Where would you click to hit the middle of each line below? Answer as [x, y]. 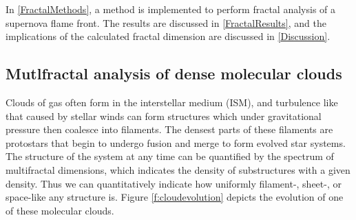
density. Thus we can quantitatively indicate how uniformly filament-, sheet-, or [174, 183]
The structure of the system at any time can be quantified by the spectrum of [170, 156]
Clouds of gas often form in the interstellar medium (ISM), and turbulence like [172, 102]
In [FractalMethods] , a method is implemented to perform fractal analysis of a [171, 9]
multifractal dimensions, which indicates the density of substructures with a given [178, 169]
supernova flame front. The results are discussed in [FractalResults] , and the [166, 22]
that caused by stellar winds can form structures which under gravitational [164, 116]
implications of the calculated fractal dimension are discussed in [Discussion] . [168, 36]
